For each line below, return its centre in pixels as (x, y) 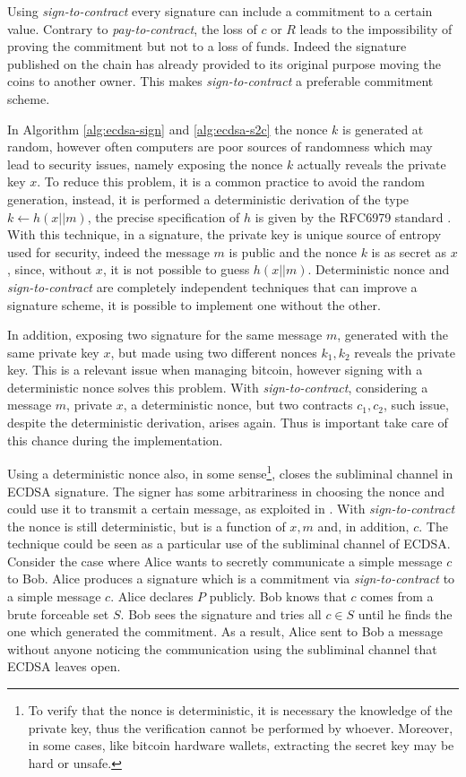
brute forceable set (58, 613)
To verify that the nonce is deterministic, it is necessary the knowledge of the (240, 710)
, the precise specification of (164, 216)
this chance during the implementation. (115, 440)
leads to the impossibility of (376, 28)
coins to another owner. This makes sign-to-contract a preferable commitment (220, 81)
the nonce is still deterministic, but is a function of (147, 526)
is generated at (383, 129)
